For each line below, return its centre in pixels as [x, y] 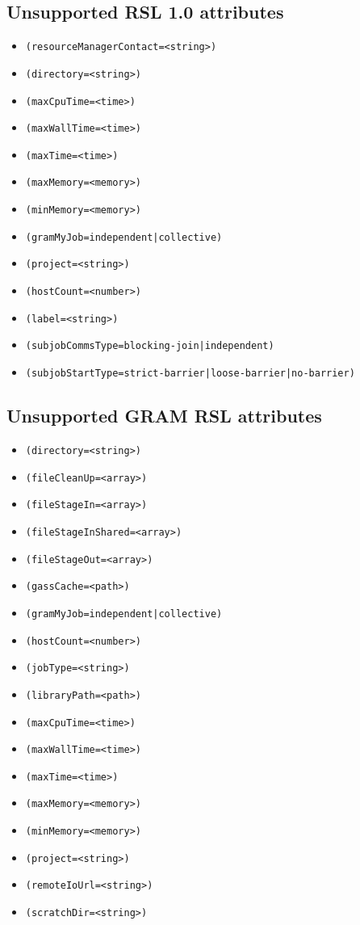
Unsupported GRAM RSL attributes [164, 416]
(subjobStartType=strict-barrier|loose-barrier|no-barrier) [190, 374]
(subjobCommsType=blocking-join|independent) [150, 346]
